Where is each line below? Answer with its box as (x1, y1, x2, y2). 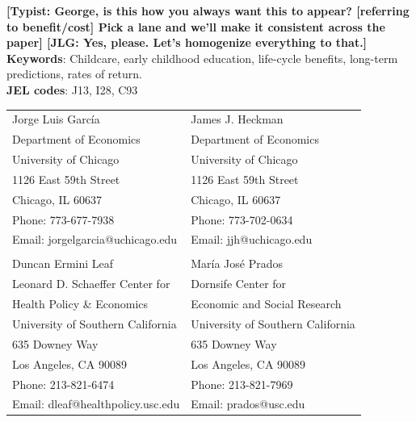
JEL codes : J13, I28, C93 (6, 81, 138, 98)
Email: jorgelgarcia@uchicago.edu (12, 231, 178, 248)
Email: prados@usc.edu (191, 395, 305, 412)
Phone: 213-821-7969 (191, 375, 293, 392)
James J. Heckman (191, 111, 284, 127)
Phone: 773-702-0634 (191, 211, 293, 228)
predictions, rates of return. (6, 65, 142, 82)
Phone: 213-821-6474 (12, 375, 115, 392)
